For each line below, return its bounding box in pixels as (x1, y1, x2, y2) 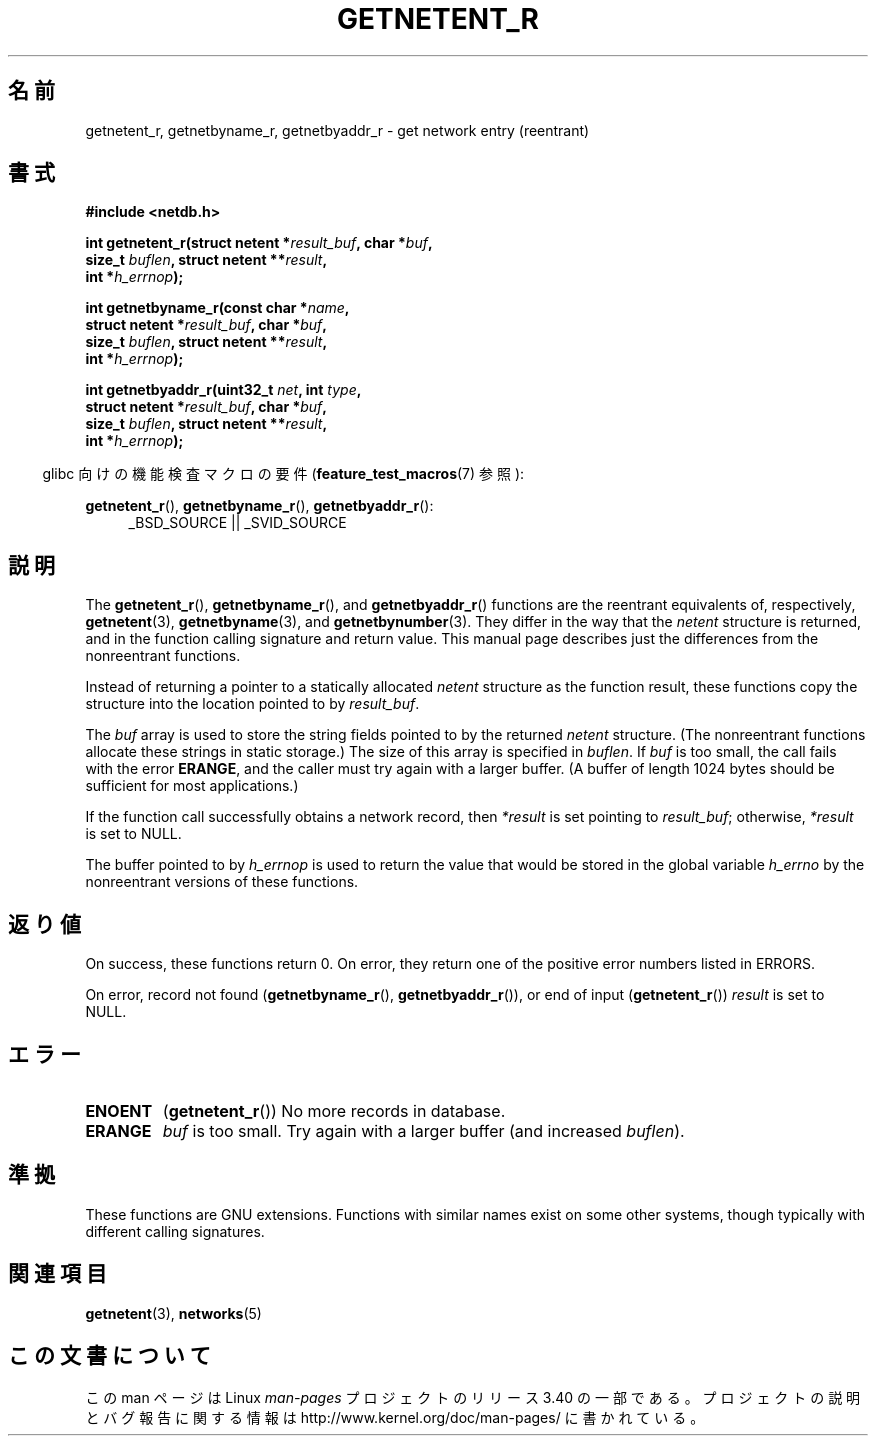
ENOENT (85, 1100, 153, 1121)
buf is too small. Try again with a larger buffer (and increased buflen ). (162, 1120, 685, 1141)
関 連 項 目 (8, 1261, 107, 1287)
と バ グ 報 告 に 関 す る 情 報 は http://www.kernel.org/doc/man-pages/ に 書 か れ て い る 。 (85, 1408, 705, 1426)
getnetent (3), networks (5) (85, 1304, 262, 1322)
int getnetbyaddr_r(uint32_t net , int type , (85, 381, 362, 399)
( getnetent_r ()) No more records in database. (162, 1100, 506, 1121)
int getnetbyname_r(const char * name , (85, 299, 350, 317)
